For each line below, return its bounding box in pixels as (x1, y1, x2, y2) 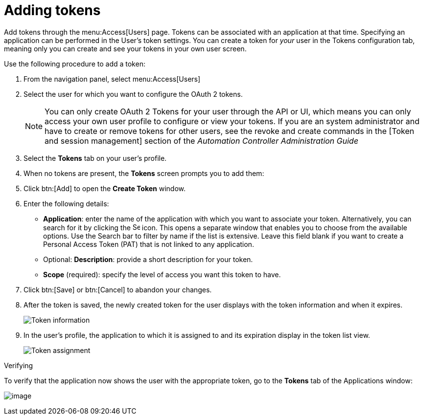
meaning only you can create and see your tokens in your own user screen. (4, 44, 247, 53)
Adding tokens (4, 2, 101, 19)
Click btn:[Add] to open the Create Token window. (23, 184, 186, 193)
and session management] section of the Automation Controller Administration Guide (45, 135, 358, 146)
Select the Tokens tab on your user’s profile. (23, 154, 167, 162)
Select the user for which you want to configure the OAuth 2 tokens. (23, 89, 243, 98)
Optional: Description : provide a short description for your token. (43, 255, 253, 264)
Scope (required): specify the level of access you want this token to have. (43, 270, 281, 279)
